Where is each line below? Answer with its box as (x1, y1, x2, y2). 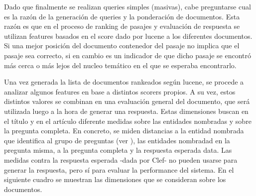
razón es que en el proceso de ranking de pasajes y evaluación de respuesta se (4, 21, 240, 31)
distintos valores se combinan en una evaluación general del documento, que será (4, 96, 250, 106)
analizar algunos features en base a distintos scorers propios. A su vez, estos (4, 86, 236, 97)
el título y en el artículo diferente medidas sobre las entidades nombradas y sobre (4, 115, 252, 126)
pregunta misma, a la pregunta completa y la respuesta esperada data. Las (4, 145, 232, 155)
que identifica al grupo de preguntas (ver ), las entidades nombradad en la (4, 135, 230, 145)
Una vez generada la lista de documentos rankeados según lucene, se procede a (4, 77, 244, 87)
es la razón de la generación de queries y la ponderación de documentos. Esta (4, 11, 240, 21)
